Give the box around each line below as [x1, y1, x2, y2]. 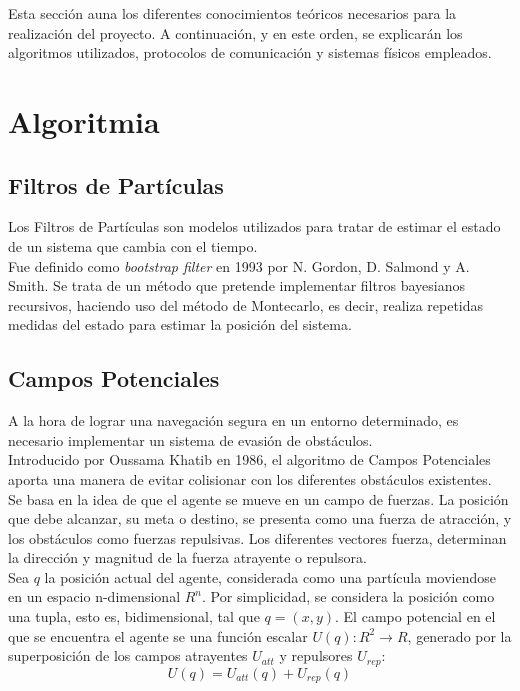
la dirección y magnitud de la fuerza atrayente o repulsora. [8, 547, 367, 568]
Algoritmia [8, 100, 160, 141]
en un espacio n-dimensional [8, 586, 181, 607]
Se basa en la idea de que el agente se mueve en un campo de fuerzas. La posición [8, 488, 509, 509]
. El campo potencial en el [335, 606, 496, 627]
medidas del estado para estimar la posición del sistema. [8, 314, 352, 335]
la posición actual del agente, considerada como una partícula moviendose [44, 566, 496, 587]
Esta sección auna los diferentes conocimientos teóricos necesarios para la [8, 3, 457, 23]
